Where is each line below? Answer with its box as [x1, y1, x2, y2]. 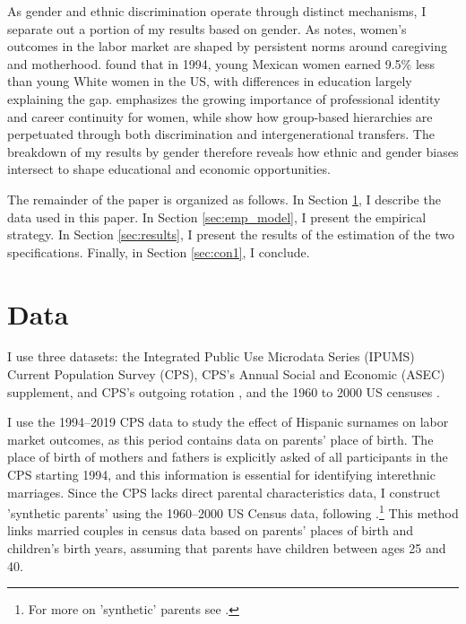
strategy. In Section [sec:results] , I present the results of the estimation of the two [7, 225, 454, 244]
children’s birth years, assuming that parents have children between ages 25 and [7, 539, 446, 558]
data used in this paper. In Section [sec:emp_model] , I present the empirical [7, 207, 427, 226]
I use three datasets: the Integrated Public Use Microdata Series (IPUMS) [7, 347, 415, 366]
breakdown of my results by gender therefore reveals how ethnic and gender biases [7, 142, 459, 160]
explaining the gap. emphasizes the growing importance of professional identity [7, 89, 441, 108]
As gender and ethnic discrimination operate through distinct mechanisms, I [7, 2, 427, 20]
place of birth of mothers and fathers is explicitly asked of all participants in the [7, 447, 448, 466]
